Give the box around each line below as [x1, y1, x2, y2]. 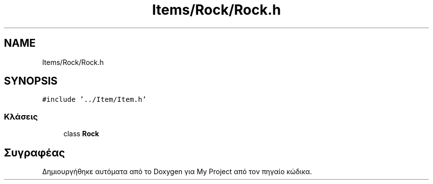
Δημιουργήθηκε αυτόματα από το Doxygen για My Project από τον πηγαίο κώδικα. [42, 167, 312, 176]
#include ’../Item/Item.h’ [42, 95, 147, 104]
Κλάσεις [4, 111, 38, 122]
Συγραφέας [4, 146, 65, 159]
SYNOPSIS [4, 75, 58, 88]
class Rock [63, 129, 99, 138]
